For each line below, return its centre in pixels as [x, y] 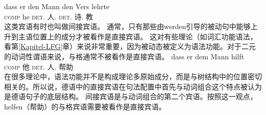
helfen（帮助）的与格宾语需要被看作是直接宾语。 [85, 106]
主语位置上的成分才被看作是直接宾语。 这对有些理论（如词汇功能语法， [138, 36]
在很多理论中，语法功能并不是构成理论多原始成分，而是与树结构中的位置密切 [133, 76]
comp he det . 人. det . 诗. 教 [49, 16]
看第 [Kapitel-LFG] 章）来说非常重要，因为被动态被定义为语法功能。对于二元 [130, 46]
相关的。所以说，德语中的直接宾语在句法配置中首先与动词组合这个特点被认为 [133, 86]
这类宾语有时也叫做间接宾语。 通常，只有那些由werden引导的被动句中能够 [127, 26]
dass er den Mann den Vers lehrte [57, 6]
